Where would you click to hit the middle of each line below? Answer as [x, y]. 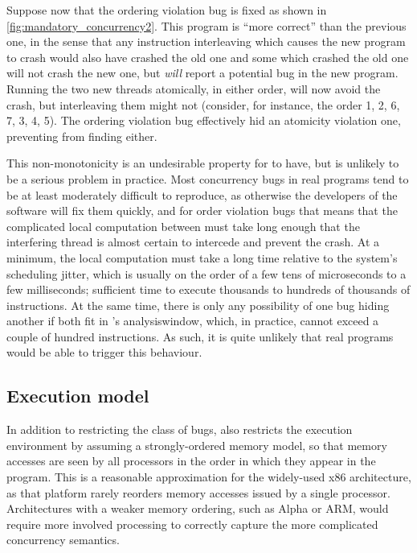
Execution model [78, 396]
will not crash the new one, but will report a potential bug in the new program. [202, 73]
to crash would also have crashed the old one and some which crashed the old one [208, 57]
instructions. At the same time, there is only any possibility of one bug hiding [198, 305]
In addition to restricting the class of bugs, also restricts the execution [180, 429]
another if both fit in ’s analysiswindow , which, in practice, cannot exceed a [193, 321]
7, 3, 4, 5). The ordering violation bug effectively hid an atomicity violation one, [204, 120]
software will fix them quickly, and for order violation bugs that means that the [202, 210]
